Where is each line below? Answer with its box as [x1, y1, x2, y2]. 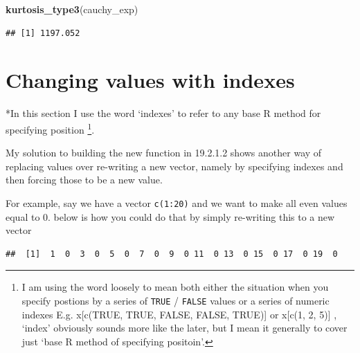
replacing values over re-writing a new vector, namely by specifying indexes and [6, 159, 343, 173]
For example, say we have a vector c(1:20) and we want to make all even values [6, 195, 348, 210]
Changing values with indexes [6, 66, 295, 94]
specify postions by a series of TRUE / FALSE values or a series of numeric [21, 293, 330, 307]
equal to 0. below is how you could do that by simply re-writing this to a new [6, 209, 335, 224]
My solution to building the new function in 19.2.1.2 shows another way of [6, 145, 322, 160]
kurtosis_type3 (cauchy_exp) [6, 2, 138, 16]
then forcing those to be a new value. [6, 172, 163, 187]
